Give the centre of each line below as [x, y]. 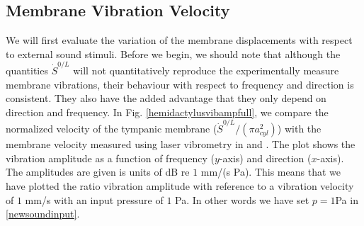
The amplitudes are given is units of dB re [98, 172]
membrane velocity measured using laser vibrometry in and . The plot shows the [181, 144]
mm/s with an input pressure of [94, 199]
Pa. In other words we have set [242, 199]
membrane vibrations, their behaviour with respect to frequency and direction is [180, 84]
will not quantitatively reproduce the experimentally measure [206, 70]
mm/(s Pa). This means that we [271, 172]
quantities [27, 70]
